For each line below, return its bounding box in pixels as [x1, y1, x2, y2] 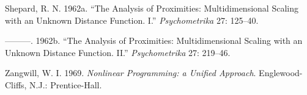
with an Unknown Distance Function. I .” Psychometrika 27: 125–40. [5, 13, 259, 26]
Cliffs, [5, 78, 27, 91]
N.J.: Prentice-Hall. [29, 78, 102, 91]
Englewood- [259, 66, 303, 79]
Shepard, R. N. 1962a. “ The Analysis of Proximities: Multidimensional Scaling [5, 2, 298, 14]
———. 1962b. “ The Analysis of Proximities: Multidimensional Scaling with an [5, 34, 303, 47]
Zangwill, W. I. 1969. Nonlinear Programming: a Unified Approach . [5, 66, 256, 79]
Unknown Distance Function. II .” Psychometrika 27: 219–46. [5, 46, 231, 58]
